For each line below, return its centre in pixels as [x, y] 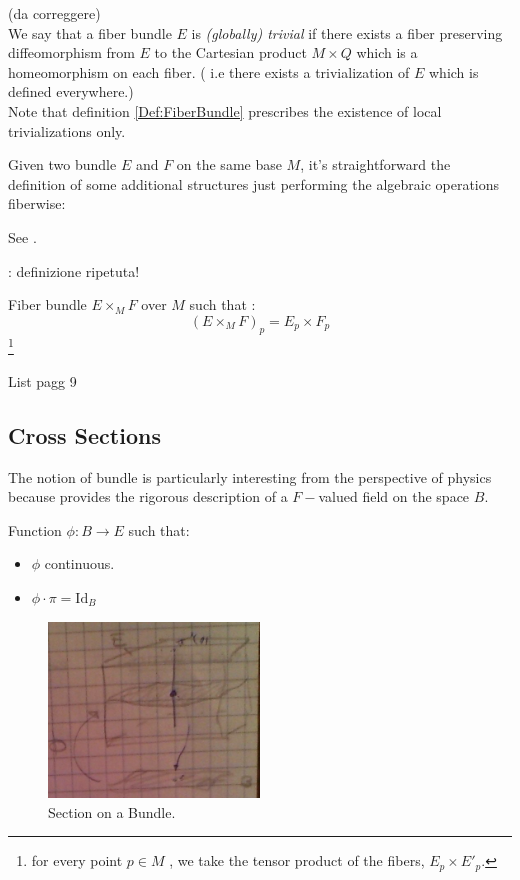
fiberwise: [37, 203]
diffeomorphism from [71, 52]
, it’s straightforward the [375, 164]
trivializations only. [67, 130]
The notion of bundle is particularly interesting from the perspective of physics [250, 476]
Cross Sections [84, 434]
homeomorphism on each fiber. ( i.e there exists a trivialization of [209, 71]
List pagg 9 [42, 380]
